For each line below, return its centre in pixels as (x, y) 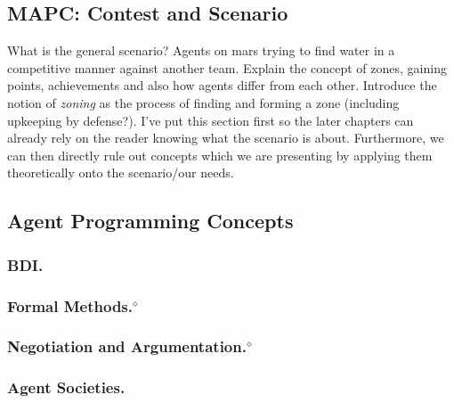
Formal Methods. (70, 305)
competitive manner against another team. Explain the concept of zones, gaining (227, 67)
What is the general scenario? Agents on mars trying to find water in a (201, 50)
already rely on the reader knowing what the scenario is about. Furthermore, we (226, 138)
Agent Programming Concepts (150, 221)
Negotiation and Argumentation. (127, 346)
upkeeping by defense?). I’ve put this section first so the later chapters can (211, 120)
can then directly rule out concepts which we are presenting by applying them (220, 155)
